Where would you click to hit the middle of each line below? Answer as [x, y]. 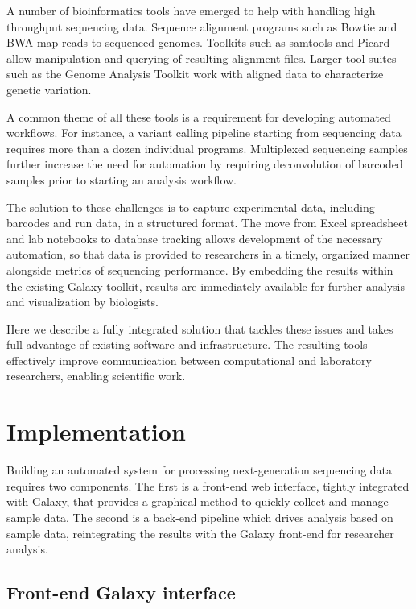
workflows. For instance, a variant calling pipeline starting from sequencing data [204, 133]
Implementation [96, 431]
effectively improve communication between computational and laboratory [189, 360]
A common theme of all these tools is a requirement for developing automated [199, 116]
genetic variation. [49, 89]
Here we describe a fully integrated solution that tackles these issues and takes [200, 328]
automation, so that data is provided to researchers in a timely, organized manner [208, 254]
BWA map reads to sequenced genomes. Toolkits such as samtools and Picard [198, 42]
